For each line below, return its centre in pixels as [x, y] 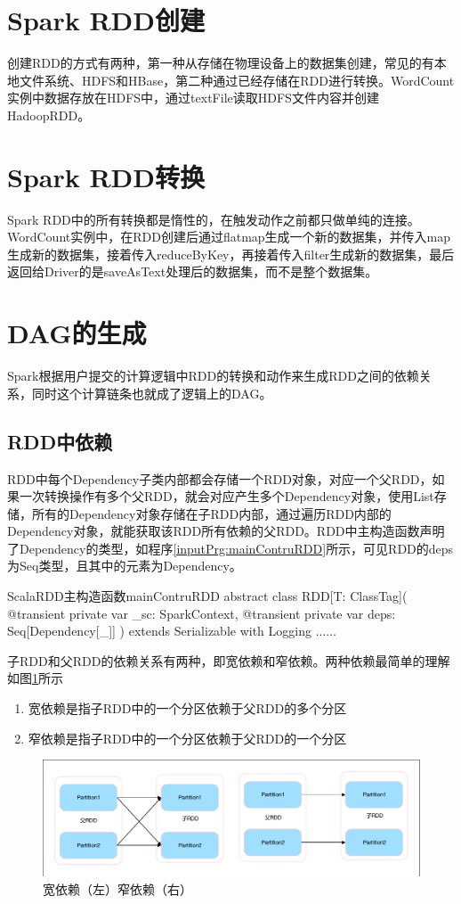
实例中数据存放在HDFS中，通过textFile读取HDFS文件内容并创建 [193, 98]
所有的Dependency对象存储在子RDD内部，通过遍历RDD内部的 [211, 513]
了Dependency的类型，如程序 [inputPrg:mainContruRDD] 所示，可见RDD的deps [230, 548]
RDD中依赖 [60, 441]
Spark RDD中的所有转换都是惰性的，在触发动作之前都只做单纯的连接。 [214, 219]
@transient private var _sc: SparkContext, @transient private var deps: [202, 613]
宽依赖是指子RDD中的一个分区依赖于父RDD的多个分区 [187, 708]
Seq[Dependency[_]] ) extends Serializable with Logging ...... [172, 631]
